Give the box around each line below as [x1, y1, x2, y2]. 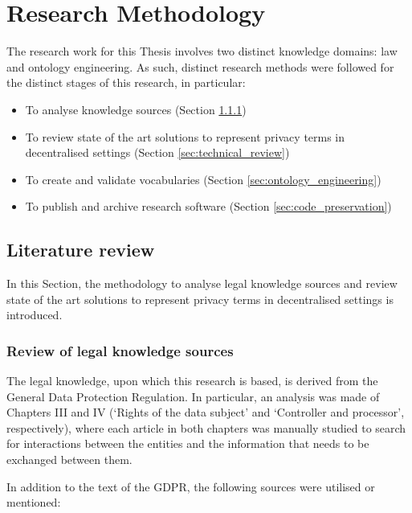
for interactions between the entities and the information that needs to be [6, 435, 369, 452]
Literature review [6, 237, 155, 262]
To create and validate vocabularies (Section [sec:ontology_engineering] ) [25, 170, 381, 187]
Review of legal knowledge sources [6, 340, 234, 360]
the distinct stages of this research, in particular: [6, 74, 246, 91]
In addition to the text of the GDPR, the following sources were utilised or [6, 478, 375, 495]
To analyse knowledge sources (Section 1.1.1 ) [25, 101, 247, 117]
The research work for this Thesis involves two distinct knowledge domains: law [6, 43, 398, 60]
